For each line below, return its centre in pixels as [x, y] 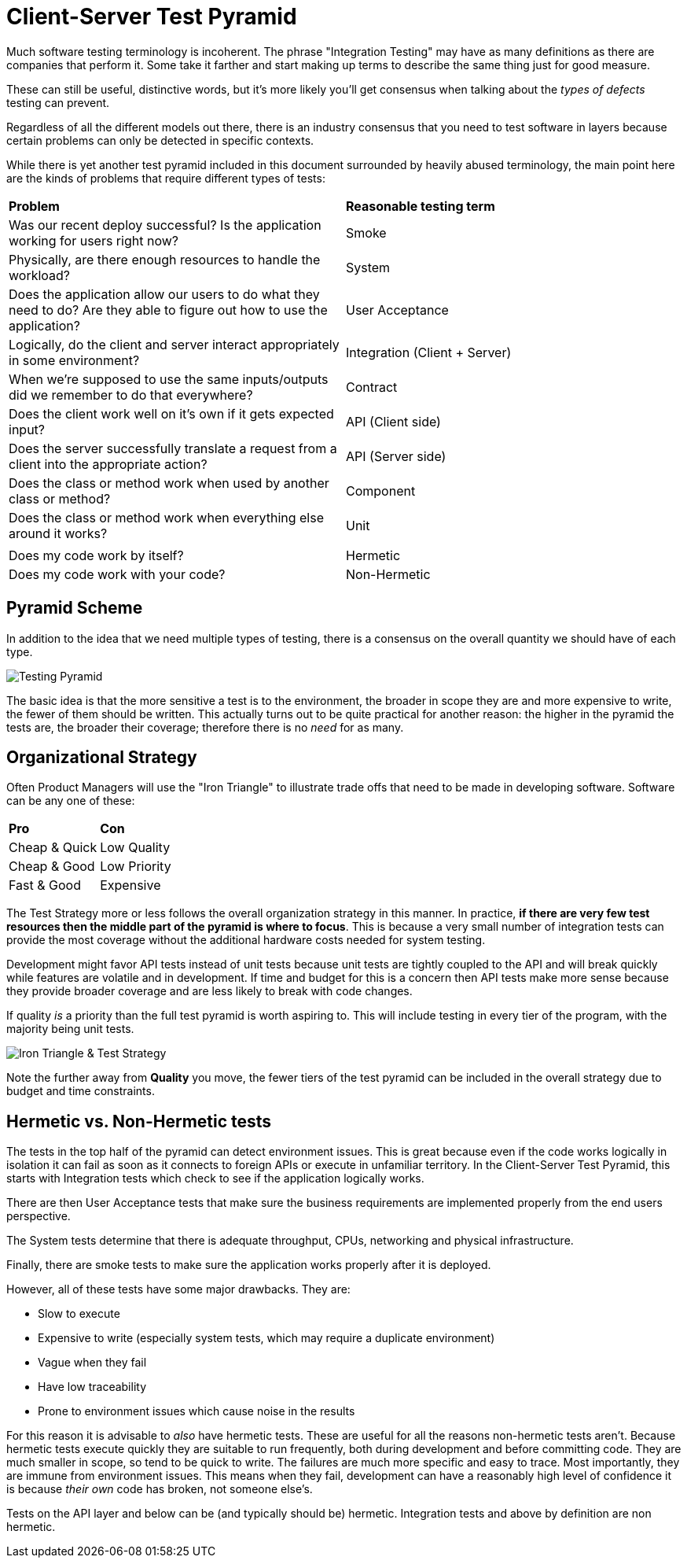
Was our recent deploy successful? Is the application [165, 225]
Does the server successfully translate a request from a [173, 448]
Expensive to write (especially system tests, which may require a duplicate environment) [266, 1338]
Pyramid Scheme [75, 608]
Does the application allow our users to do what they [164, 294]
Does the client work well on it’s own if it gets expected [171, 413]
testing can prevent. [58, 102]
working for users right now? [94, 240]
